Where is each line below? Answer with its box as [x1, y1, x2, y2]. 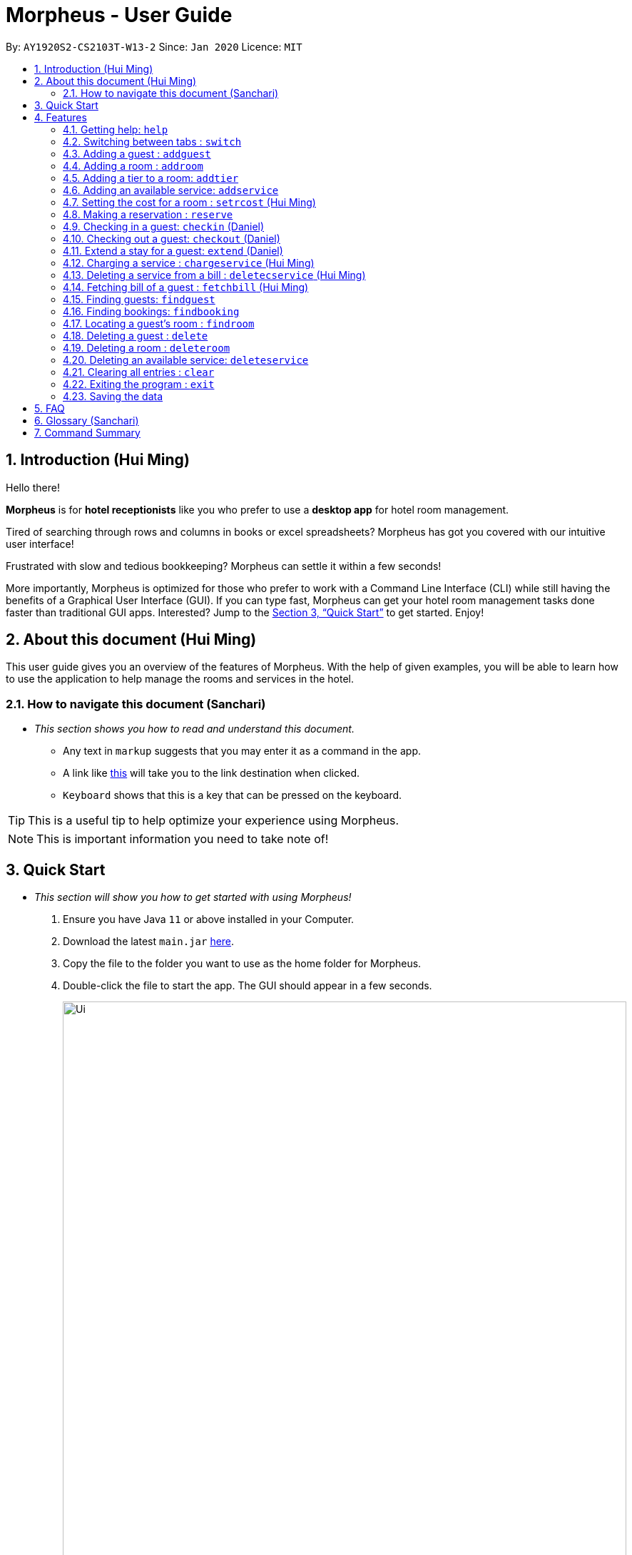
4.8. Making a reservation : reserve [63, 208, 233, 220]
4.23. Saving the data [63, 389, 163, 402]
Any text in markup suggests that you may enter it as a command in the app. [63, 745, 422, 758]
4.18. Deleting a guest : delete [63, 329, 208, 342]
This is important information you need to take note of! [36, 832, 329, 847]
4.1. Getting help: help [63, 123, 168, 136]
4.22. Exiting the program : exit [63, 377, 215, 390]
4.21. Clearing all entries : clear [63, 365, 215, 378]
